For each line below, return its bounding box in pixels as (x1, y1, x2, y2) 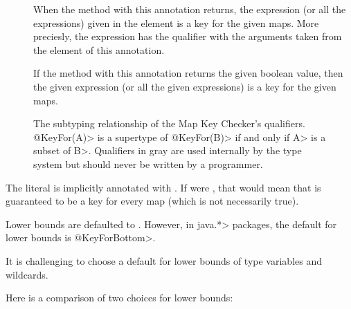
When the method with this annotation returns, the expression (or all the (33, 2, 346, 16)
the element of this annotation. (33, 42, 165, 57)
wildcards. (6, 267, 48, 281)
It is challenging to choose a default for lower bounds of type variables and (6, 253, 322, 268)
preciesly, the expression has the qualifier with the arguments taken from (33, 29, 342, 44)
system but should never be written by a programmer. (33, 156, 263, 171)
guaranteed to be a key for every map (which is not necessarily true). (6, 194, 299, 208)
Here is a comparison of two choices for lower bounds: (6, 290, 233, 305)
